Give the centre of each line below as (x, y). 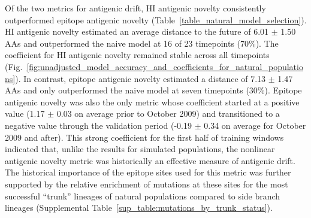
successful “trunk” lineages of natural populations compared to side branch (143, 196)
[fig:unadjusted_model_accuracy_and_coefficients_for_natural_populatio (165, 66)
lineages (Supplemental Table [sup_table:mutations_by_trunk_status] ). (139, 208)
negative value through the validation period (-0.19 (99, 125)
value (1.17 (25, 113)
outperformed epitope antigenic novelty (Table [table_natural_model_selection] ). (156, 19)
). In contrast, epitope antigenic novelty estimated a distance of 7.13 (141, 78)
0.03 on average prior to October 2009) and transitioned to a (168, 113)
